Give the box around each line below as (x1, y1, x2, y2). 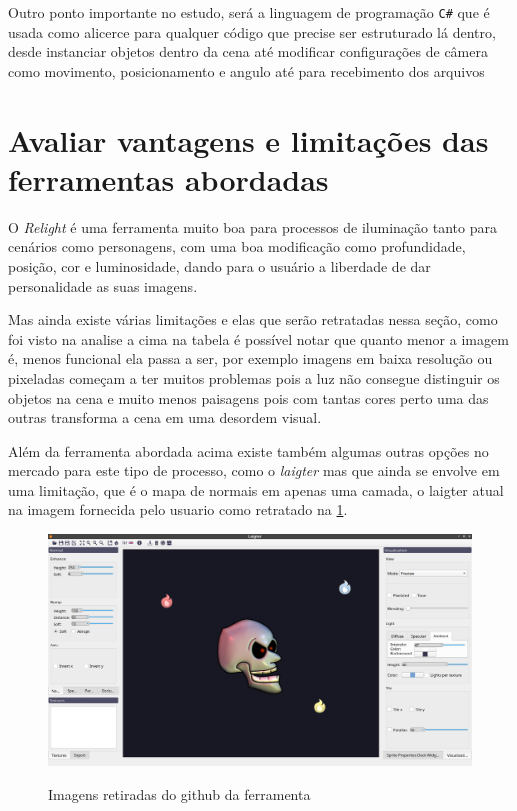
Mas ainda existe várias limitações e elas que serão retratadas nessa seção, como (8, 309, 498, 330)
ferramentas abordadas (8, 158, 329, 199)
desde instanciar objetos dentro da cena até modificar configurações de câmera (8, 41, 488, 62)
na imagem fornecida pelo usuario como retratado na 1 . (8, 499, 348, 520)
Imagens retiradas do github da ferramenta (48, 783, 311, 804)
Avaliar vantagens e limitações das (8, 119, 489, 160)
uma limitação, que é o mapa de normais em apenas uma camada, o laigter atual (8, 479, 504, 500)
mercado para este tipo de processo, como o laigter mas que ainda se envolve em (8, 460, 500, 481)
